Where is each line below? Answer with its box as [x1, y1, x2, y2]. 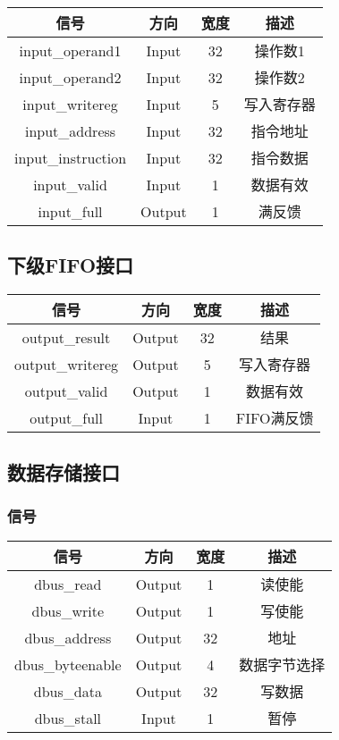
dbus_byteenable [14, 653, 122, 675]
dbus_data [33, 680, 102, 702]
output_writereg [14, 353, 119, 374]
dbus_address [24, 626, 112, 648]
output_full [30, 407, 103, 428]
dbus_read [34, 573, 102, 594]
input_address [24, 120, 116, 141]
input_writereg [22, 93, 118, 114]
